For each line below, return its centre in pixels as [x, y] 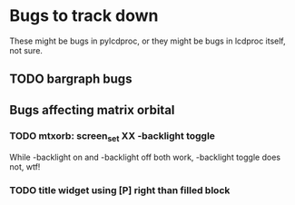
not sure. [26, 50]
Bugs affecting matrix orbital [92, 110]
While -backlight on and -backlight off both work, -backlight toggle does [145, 157]
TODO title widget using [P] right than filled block [120, 190]
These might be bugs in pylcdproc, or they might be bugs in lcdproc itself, [147, 41]
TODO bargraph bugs [71, 79]
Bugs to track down [84, 16]
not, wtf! [25, 167]
